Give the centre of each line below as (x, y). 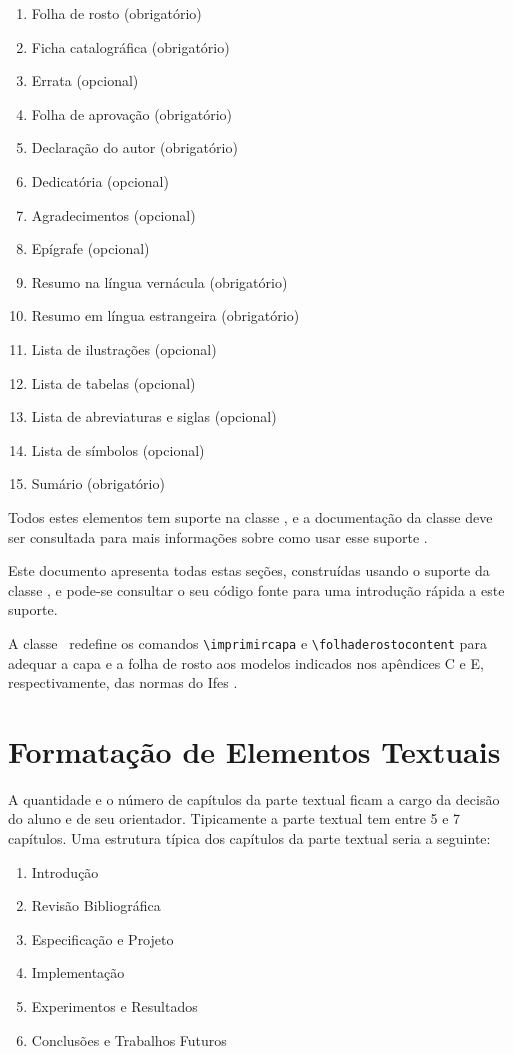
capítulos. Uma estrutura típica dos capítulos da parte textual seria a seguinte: (249, 838)
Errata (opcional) (85, 80)
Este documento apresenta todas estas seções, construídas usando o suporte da (249, 570)
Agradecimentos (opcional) (113, 214)
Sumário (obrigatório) (98, 483)
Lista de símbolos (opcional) (118, 449)
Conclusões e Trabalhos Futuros (129, 1039)
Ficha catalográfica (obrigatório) (130, 46)
